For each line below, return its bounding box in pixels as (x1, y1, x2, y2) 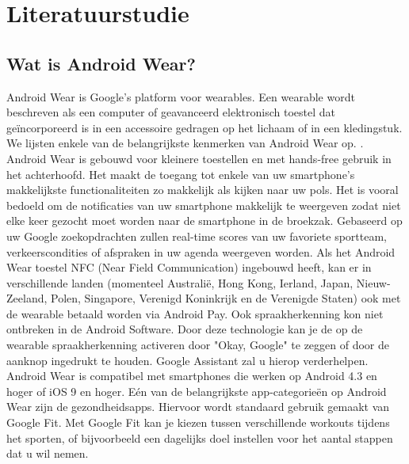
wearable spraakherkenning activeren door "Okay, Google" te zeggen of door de (6, 337, 389, 353)
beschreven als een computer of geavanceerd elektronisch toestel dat (6, 104, 335, 120)
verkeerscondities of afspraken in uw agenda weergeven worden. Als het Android (6, 243, 396, 260)
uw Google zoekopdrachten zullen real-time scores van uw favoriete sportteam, (6, 227, 387, 244)
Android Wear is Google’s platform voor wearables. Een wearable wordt (6, 88, 355, 105)
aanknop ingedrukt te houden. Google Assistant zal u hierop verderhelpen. (6, 352, 369, 368)
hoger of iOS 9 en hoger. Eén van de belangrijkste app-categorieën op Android (6, 382, 387, 399)
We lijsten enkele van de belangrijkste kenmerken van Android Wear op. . (6, 135, 364, 151)
